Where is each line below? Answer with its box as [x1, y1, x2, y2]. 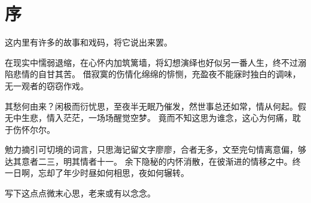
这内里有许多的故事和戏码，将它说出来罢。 [5, 36, 172, 49]
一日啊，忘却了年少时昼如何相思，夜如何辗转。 [5, 166, 189, 179]
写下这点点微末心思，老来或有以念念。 [5, 187, 155, 199]
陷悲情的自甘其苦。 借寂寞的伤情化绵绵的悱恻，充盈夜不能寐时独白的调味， [5, 68, 301, 80]
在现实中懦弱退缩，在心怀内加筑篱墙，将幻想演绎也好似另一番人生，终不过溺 [5, 56, 306, 68]
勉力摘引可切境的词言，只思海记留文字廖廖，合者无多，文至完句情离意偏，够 [5, 143, 306, 156]
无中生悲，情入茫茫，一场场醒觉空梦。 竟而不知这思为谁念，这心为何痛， [5, 111, 292, 124]
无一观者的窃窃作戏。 [5, 79, 89, 92]
